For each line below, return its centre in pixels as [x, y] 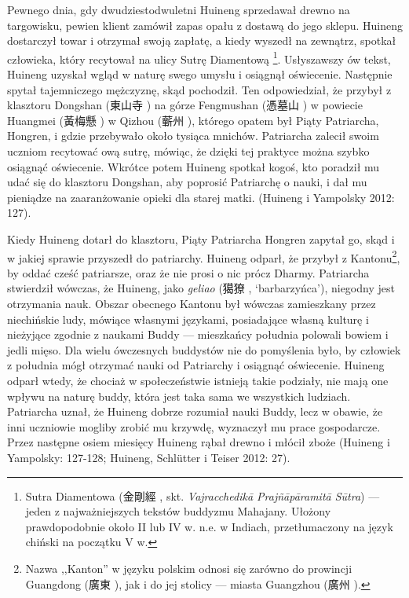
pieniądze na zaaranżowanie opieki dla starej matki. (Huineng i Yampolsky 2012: [201, 197]
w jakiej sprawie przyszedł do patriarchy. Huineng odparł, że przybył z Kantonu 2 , [204, 256]
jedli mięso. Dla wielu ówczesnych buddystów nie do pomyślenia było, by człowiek [204, 349]
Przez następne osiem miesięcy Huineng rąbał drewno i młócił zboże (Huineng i [199, 442]
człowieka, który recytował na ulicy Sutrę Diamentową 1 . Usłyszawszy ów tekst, [199, 57]
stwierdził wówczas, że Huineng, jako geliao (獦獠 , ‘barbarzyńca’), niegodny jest [201, 288]
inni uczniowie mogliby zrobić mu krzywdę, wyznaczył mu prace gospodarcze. [194, 426]
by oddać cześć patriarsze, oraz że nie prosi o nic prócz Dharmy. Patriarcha [188, 272]
